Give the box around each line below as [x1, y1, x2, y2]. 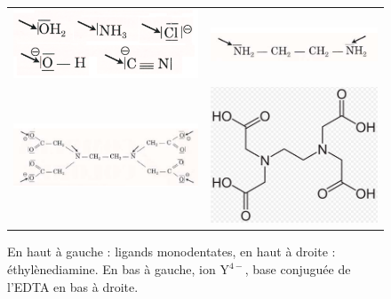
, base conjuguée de [244, 260, 351, 279]
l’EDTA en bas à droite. [7, 277, 139, 295]
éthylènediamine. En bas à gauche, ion [7, 260, 216, 279]
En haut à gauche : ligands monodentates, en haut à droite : [7, 242, 336, 261]
